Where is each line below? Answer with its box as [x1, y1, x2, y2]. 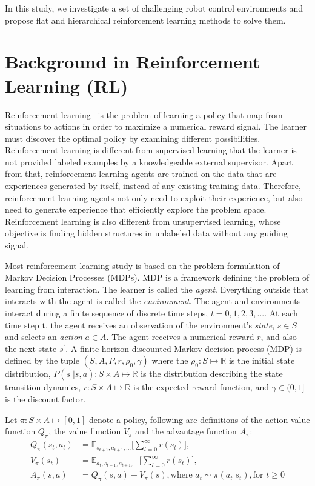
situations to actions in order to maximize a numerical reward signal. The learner [5, 120, 307, 133]
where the [151, 354, 188, 367]
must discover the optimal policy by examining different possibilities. [5, 131, 260, 144]
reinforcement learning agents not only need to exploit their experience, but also [5, 191, 303, 204]
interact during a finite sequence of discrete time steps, [5, 307, 208, 319]
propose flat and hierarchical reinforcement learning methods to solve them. [5, 13, 286, 26]
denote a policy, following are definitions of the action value [88, 413, 310, 425]
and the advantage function [135, 425, 237, 438]
